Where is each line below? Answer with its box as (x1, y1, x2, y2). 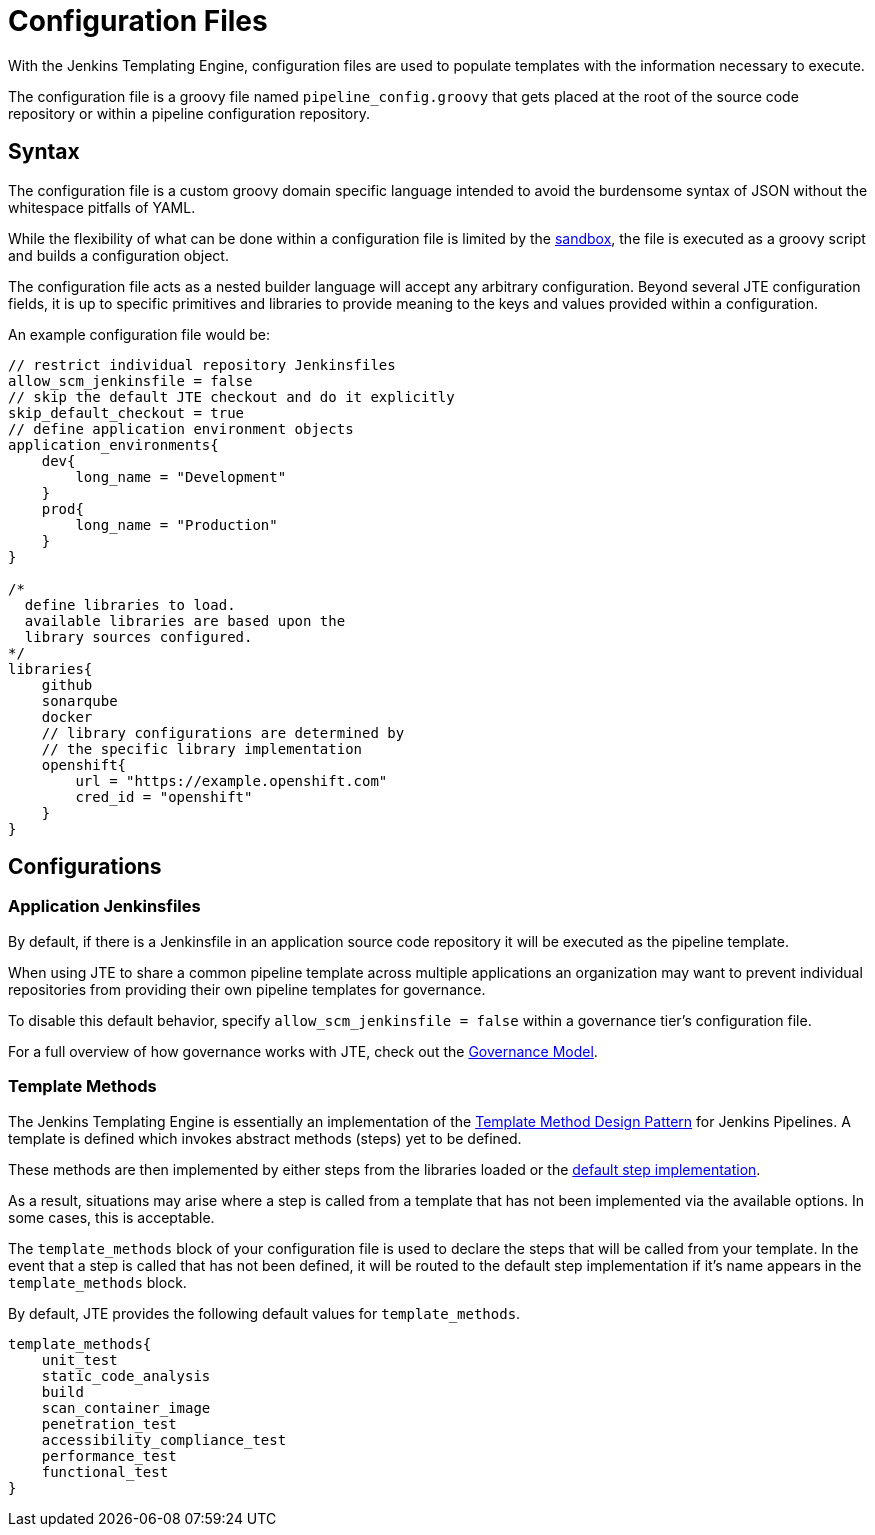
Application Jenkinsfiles (8, 896, 201, 917)
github (41, 676, 93, 693)
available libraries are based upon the (24, 612, 346, 629)
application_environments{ (8, 436, 219, 453)
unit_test (41, 1351, 118, 1368)
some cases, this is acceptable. (8, 1208, 215, 1226)
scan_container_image (41, 1399, 211, 1416)
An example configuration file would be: (8, 325, 270, 343)
